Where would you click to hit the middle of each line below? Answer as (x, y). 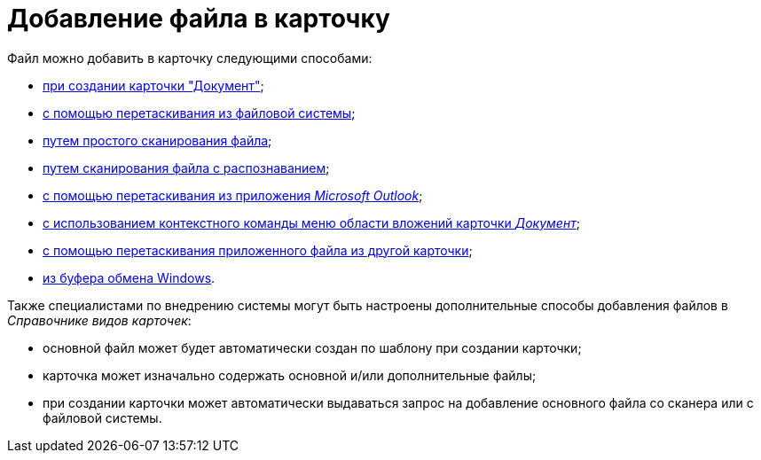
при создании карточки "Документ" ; (153, 85)
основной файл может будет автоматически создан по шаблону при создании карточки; (312, 347)
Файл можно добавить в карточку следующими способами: (190, 58)
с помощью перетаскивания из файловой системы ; (199, 113)
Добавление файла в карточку (199, 19)
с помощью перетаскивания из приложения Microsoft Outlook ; (233, 195)
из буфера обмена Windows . (129, 277)
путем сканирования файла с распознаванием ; (186, 168)
